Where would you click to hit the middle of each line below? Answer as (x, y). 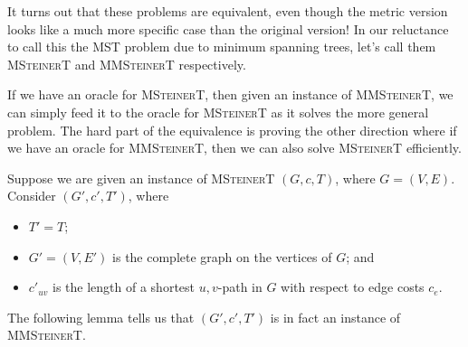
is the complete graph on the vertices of (222, 256)
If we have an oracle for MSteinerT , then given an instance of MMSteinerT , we (230, 94)
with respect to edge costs (353, 287)
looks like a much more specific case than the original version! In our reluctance (228, 28)
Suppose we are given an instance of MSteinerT (141, 178)
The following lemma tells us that (101, 317)
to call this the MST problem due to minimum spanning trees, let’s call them (222, 47)
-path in (240, 287)
